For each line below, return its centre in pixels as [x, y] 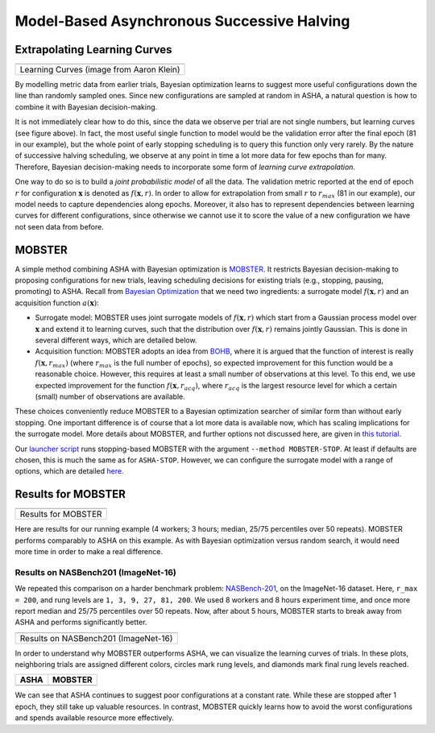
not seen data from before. [59, 226]
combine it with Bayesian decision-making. [86, 107]
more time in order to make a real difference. [89, 551]
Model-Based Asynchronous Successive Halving [182, 21]
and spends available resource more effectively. [95, 718]
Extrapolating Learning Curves [93, 50]
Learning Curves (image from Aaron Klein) [100, 70]
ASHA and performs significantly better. [81, 622]
